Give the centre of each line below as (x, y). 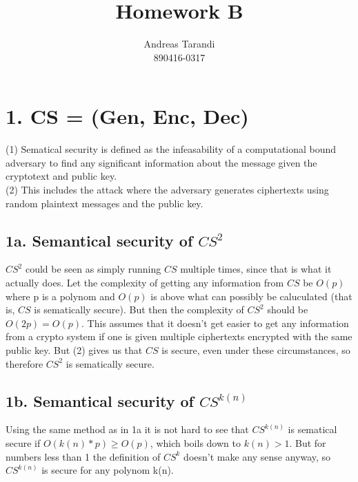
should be (288, 310)
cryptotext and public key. (61, 176)
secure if (23, 442)
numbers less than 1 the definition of (83, 456)
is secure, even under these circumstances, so (256, 349)
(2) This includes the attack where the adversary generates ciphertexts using (167, 190)
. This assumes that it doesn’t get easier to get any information (215, 323)
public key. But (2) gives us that (74, 349)
